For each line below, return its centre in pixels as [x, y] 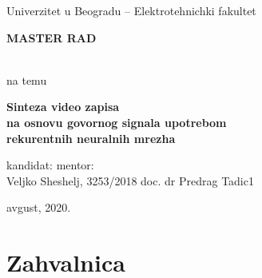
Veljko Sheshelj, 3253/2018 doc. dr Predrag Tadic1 [130, 180]
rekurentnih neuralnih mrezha [91, 138]
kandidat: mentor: [50, 165]
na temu [27, 79]
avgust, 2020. [39, 207]
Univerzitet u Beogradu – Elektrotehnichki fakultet [131, 10]
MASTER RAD [52, 37]
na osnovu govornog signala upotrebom [117, 122]
